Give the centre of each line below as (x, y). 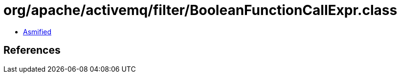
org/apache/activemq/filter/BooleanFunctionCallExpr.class (200, 10)
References (32, 50)
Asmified (37, 31)
